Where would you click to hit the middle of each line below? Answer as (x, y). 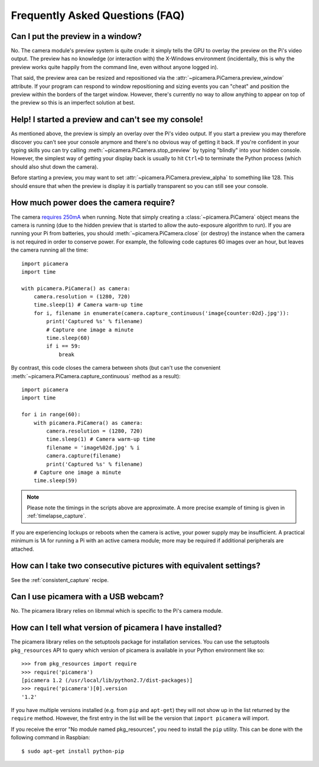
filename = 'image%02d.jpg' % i (93, 447)
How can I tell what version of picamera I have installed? (116, 628)
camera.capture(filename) (84, 456)
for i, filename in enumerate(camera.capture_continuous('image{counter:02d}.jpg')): (161, 313)
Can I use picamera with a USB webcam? (87, 597)
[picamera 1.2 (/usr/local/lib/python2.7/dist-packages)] (107, 680)
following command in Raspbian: (51, 737)
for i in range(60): (51, 415)
